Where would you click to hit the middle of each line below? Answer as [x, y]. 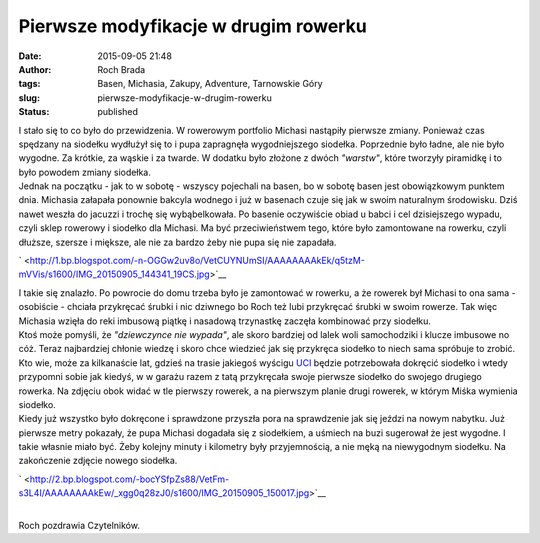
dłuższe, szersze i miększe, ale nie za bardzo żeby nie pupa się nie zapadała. [177, 242]
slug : [29, 97]
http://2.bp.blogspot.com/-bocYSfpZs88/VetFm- [129, 479]
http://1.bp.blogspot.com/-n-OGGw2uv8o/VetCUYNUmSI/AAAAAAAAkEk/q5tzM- [197, 261]
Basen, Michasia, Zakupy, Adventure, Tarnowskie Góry [210, 84]
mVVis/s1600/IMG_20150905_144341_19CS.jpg [114, 274]
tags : [29, 84]
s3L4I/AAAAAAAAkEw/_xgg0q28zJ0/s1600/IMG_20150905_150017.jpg [164, 493]
